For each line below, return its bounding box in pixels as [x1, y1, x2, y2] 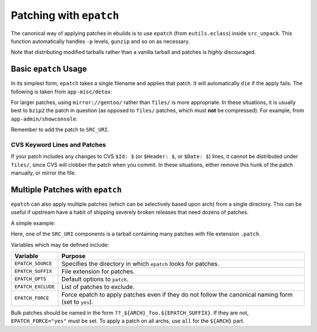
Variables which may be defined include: [11, 241, 110, 248]
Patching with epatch [11, 9, 120, 22]
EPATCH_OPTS [14, 276, 46, 282]
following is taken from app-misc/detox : [11, 88, 113, 95]
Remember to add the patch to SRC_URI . [11, 126, 110, 133]
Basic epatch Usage [11, 64, 87, 74]
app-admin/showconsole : [11, 115, 78, 122]
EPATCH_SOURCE [14, 260, 52, 267]
